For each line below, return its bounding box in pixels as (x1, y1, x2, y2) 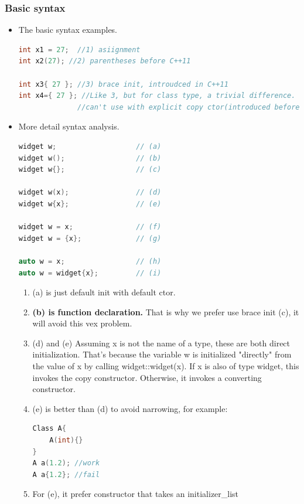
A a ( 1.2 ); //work (32, 459, 100, 468)
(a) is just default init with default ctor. (32, 286, 176, 298)
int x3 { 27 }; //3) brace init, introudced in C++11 (18, 80, 228, 88)
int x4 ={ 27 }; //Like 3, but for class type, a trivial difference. (18, 91, 296, 100)
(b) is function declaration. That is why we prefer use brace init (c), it (32, 305, 299, 318)
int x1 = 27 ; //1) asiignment (18, 45, 141, 54)
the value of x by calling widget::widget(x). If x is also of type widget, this (32, 360, 299, 372)
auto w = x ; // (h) (18, 257, 162, 265)
